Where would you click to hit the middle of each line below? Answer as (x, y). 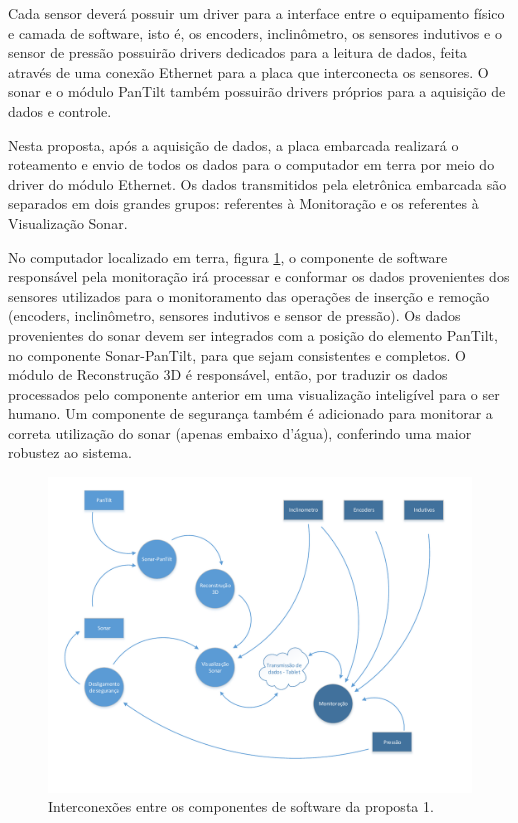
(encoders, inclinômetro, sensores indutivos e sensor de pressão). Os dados (234, 315)
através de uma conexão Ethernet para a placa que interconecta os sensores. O (248, 71)
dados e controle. (60, 110)
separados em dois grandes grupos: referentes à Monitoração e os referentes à (243, 203)
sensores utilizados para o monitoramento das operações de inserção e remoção (249, 295)
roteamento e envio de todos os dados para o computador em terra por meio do (251, 164)
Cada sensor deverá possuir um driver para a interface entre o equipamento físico (256, 13)
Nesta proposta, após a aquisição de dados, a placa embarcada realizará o (233, 144)
